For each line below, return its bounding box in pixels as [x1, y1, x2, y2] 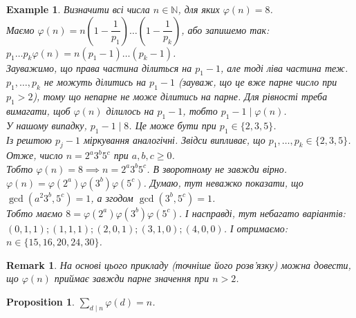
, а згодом [91, 190, 133, 205]
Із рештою [6, 132, 52, 147]
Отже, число [6, 148, 63, 162]
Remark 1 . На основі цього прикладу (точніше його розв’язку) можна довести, [6, 257, 351, 272]
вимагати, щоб [6, 103, 71, 118]
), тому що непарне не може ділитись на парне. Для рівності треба [32, 89, 328, 104]
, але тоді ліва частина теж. [221, 60, 348, 75]
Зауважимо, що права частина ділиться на [6, 60, 192, 75]
